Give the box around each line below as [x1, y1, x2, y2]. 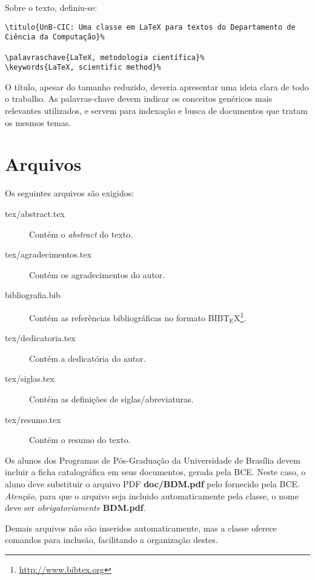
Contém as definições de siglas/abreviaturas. [29, 392, 194, 405]
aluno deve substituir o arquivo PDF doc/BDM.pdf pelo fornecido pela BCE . [5, 477, 300, 490]
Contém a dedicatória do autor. [29, 352, 146, 364]
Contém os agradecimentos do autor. [29, 268, 165, 281]
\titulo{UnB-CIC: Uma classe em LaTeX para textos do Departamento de [5, 22, 296, 32]
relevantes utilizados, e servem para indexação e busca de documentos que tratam [5, 104, 308, 117]
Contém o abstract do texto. [29, 227, 133, 240]
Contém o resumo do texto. [29, 433, 131, 446]
